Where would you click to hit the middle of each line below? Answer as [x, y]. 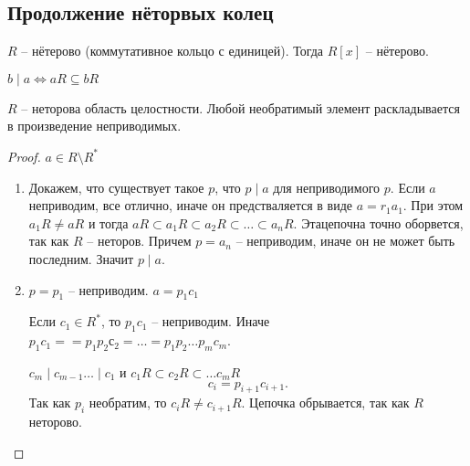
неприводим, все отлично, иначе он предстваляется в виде [190, 205]
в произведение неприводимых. [94, 126]
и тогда [108, 222]
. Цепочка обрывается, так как [325, 402]
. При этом [433, 205]
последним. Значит [81, 258]
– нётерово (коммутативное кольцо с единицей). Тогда [172, 51]
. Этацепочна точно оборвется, [378, 222]
